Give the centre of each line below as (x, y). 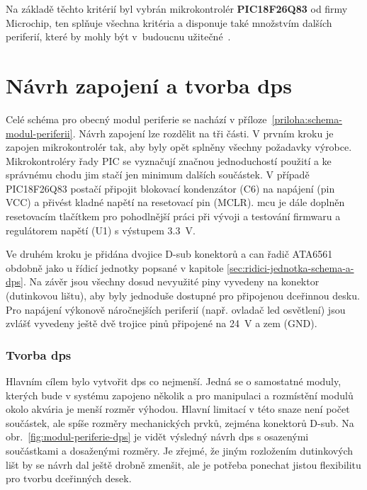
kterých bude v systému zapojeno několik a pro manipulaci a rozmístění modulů (180, 395)
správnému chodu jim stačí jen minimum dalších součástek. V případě (158, 175)
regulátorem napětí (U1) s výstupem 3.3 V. (101, 230)
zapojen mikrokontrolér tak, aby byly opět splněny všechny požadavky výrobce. (179, 147)
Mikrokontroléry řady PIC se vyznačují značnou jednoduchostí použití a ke (169, 160)
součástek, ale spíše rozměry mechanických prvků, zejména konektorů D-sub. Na (180, 422)
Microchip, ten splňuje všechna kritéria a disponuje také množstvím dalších (169, 22)
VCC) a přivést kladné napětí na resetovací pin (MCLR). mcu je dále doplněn (175, 202)
